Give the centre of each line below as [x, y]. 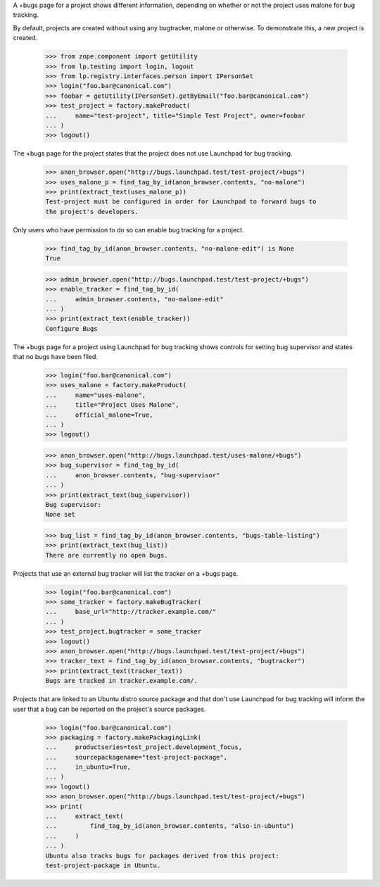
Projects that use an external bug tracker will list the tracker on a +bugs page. [126, 573]
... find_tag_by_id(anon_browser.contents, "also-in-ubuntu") [170, 826]
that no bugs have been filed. [56, 357]
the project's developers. [92, 212]
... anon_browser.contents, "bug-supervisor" [133, 475]
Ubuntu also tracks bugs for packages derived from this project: [162, 856]
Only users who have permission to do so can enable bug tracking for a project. [128, 229]
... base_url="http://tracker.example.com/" [131, 612]
